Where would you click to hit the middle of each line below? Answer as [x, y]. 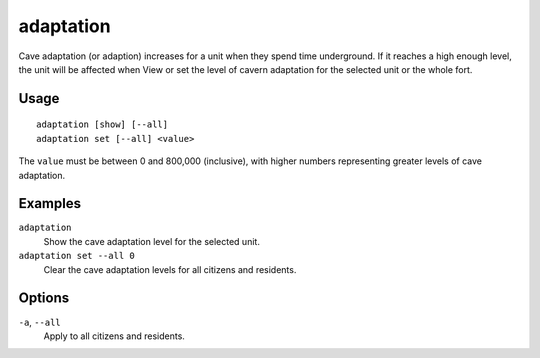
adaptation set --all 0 [76, 256]
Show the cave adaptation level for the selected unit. [151, 241]
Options [44, 298]
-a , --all [39, 322]
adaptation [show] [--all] [102, 124]
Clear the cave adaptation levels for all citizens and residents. [170, 269]
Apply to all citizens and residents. [114, 336]
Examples [50, 203]
